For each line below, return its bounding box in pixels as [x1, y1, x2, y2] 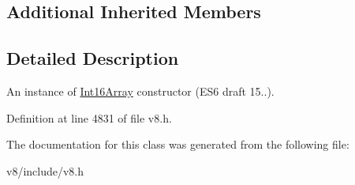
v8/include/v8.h [6, 162, 84, 179]
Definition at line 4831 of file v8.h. [6, 109, 172, 126]
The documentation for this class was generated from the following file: [6, 136, 349, 153]
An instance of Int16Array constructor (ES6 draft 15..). [6, 82, 275, 99]
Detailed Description [6, 46, 179, 70]
